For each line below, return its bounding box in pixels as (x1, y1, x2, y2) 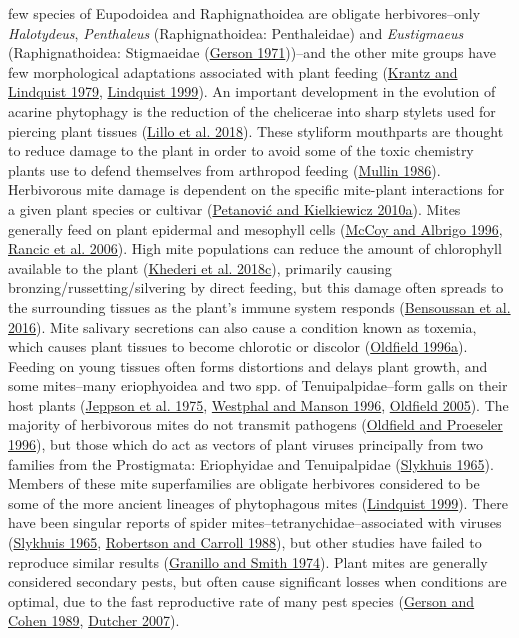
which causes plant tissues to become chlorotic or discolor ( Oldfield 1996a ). (8, 336, 468, 357)
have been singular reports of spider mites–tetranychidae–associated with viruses (8, 512, 502, 533)
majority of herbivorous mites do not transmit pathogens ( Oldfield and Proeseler (8, 414, 503, 435)
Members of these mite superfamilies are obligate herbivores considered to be (8, 473, 480, 494)
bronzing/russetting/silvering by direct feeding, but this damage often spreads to (8, 277, 504, 298)
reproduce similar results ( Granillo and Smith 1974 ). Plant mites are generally (8, 551, 488, 572)
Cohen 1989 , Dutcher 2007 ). (8, 610, 180, 631)
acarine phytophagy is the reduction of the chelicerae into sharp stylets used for (8, 100, 496, 121)
